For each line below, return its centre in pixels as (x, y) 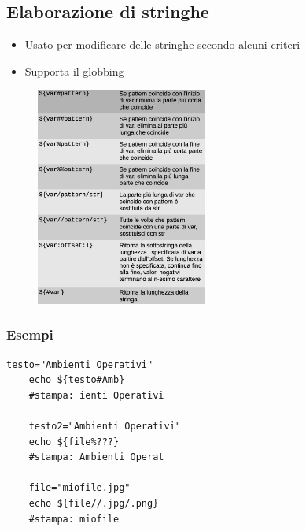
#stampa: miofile (74, 519)
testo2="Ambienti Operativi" (105, 426)
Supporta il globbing (74, 71)
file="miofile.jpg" (79, 488)
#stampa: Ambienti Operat (96, 457)
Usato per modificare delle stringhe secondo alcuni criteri (162, 45)
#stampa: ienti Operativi (96, 395)
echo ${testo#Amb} (77, 380)
